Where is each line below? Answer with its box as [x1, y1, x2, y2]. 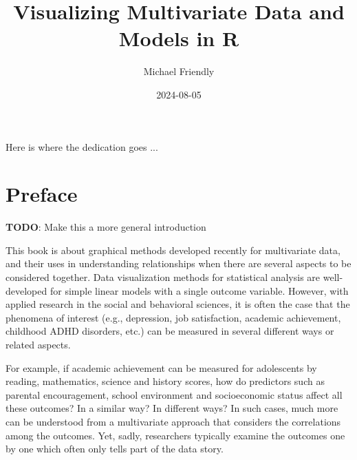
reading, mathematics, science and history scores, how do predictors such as [6, 374, 325, 388]
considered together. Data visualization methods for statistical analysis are [6, 270, 321, 284]
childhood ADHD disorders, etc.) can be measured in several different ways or [6, 324, 334, 338]
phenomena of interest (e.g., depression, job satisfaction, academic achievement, [6, 310, 341, 324]
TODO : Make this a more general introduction [6, 220, 206, 234]
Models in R [118, 24, 239, 52]
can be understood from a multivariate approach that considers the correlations [6, 414, 341, 428]
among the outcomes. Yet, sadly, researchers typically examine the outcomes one [6, 428, 345, 442]
